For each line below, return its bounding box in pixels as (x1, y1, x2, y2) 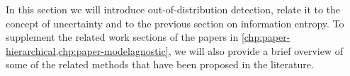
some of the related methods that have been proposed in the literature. (6, 57, 314, 72)
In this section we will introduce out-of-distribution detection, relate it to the (6, 2, 341, 16)
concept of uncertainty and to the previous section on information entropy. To (6, 15, 344, 30)
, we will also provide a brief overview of (168, 43, 344, 58)
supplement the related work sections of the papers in (6, 30, 239, 44)
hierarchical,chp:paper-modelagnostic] (6, 43, 169, 58)
